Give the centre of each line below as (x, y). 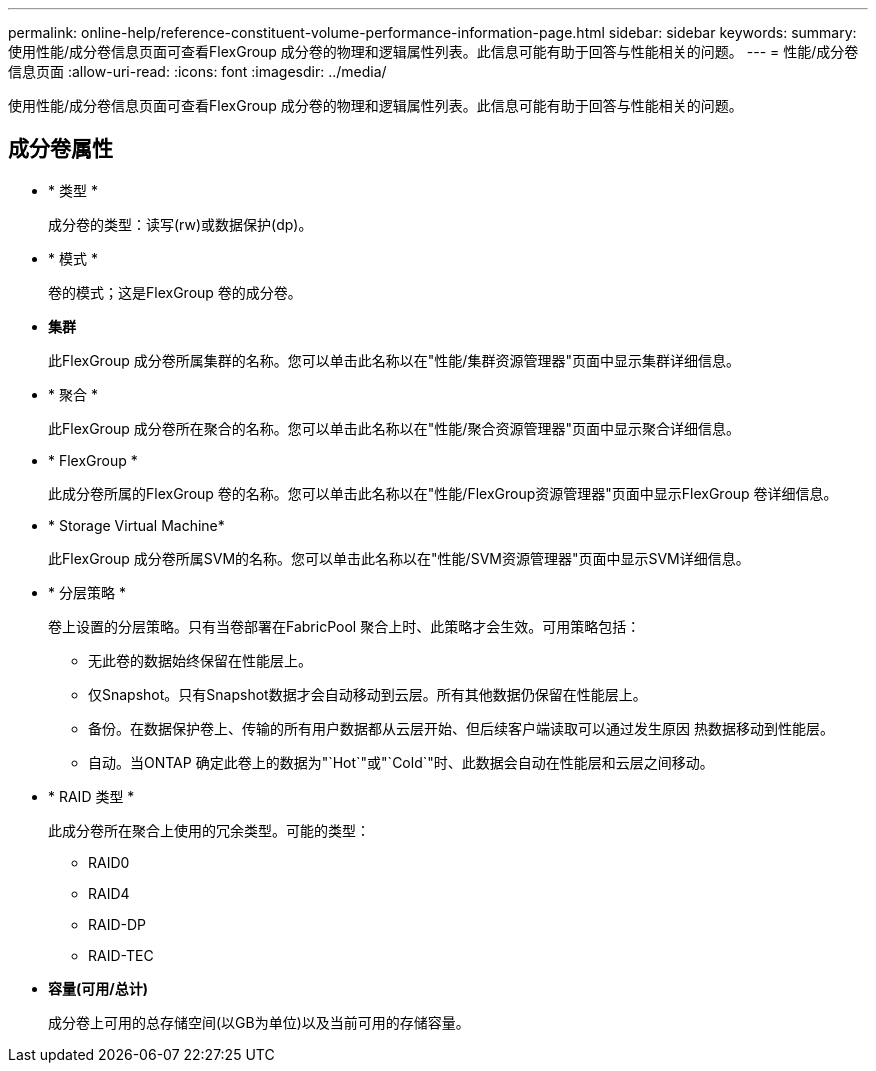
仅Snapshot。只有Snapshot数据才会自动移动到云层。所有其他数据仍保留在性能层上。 (367, 694)
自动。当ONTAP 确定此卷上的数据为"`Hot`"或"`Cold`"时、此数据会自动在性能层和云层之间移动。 (401, 762)
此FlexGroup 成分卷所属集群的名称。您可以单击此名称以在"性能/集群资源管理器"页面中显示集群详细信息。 (394, 360)
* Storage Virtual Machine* (136, 525)
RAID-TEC (121, 955)
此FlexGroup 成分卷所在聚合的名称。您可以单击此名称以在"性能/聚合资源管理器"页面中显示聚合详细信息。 (394, 428)
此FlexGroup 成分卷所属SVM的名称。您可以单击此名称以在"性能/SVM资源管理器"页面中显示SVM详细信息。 (399, 558)
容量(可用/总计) (98, 988)
